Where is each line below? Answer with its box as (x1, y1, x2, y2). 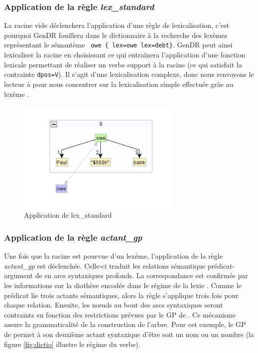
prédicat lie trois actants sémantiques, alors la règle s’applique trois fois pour (4, 290, 239, 300)
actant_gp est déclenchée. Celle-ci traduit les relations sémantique (4, 260, 206, 271)
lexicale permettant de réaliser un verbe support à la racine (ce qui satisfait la (4, 59, 242, 69)
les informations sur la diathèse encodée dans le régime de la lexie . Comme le (4, 280, 242, 291)
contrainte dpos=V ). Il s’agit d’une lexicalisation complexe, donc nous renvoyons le (4, 69, 254, 79)
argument (4, 270, 33, 281)
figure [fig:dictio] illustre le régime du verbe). (4, 339, 140, 349)
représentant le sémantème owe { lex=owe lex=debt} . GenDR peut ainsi (4, 39, 233, 50)
